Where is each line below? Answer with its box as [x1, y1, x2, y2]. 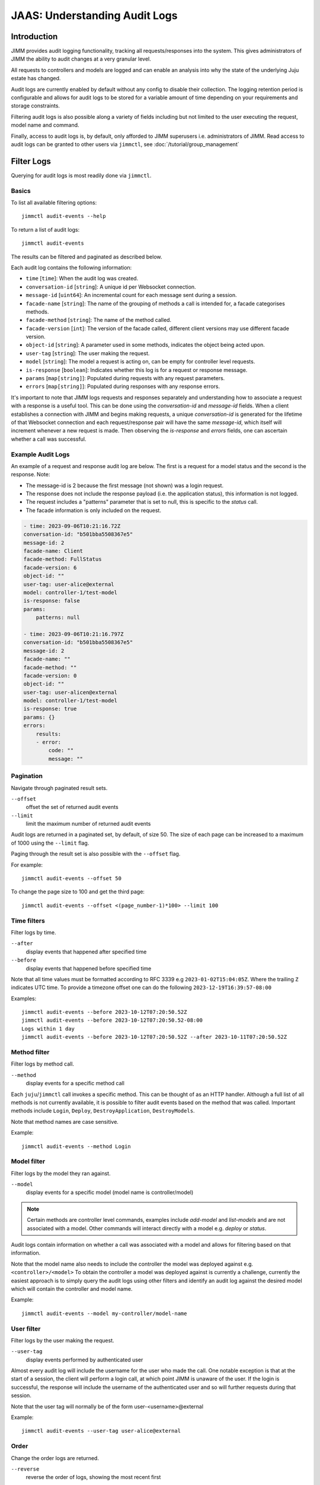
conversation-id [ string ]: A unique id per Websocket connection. [25, 283, 196, 290]
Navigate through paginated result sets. [11, 784, 108, 791]
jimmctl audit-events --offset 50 [21, 875, 121, 882]
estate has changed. [11, 75, 61, 82]
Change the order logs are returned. [11, 1454, 99, 1461]
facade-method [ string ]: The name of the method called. [25, 317, 172, 324]
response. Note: [11, 471, 50, 478]
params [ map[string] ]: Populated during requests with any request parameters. [25, 375, 225, 382]
